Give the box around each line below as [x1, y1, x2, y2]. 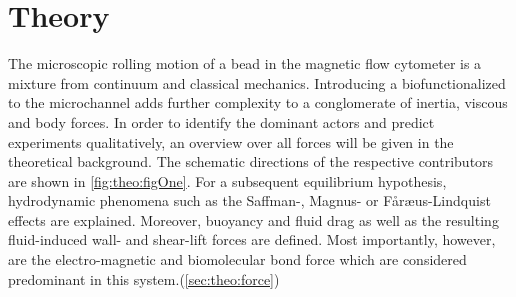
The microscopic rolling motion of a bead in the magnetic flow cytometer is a [8, 53, 482, 74]
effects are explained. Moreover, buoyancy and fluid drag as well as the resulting [8, 209, 499, 230]
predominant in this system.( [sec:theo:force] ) [8, 268, 280, 289]
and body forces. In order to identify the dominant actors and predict [8, 111, 435, 132]
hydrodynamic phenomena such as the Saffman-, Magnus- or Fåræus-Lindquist [8, 190, 491, 211]
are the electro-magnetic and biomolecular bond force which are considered [8, 249, 467, 270]
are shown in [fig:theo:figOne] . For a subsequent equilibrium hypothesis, [8, 170, 447, 191]
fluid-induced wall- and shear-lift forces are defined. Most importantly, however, [8, 229, 496, 250]
